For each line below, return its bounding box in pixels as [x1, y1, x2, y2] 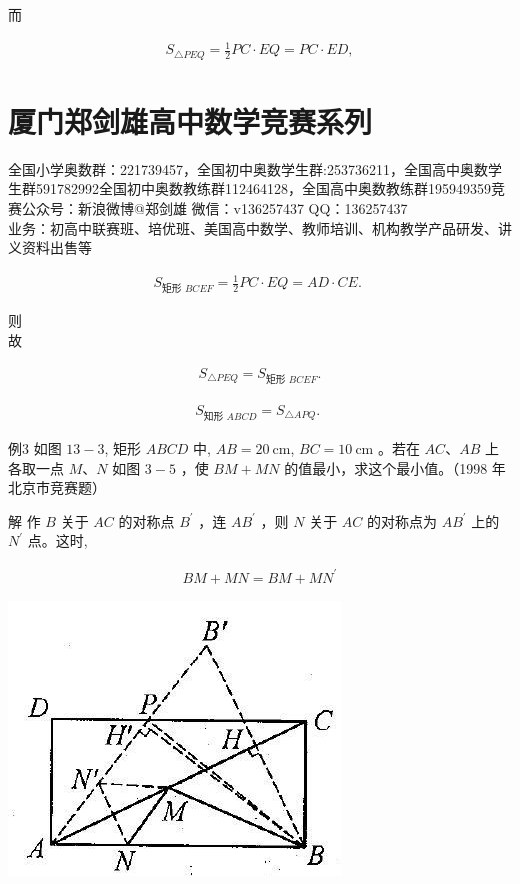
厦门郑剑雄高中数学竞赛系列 [8, 100, 373, 141]
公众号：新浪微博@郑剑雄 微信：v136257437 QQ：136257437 [21, 197, 408, 218]
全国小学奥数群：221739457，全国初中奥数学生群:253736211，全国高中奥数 [8, 158, 488, 179]
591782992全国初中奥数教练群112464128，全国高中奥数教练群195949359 [35, 178, 491, 199]
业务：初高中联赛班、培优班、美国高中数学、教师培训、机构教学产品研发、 [8, 217, 498, 238]
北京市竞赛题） [8, 477, 106, 498]
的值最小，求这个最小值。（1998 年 [284, 457, 506, 478]
